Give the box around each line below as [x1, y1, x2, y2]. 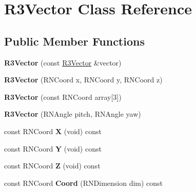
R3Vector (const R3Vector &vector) [4, 57, 122, 68]
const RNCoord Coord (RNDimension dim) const [4, 177, 163, 188]
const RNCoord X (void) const [4, 125, 102, 136]
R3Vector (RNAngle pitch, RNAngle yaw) [4, 109, 141, 119]
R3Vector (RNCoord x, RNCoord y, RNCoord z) [4, 74, 163, 85]
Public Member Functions [4, 33, 145, 49]
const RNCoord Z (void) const [4, 160, 101, 171]
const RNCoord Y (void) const [4, 143, 102, 154]
